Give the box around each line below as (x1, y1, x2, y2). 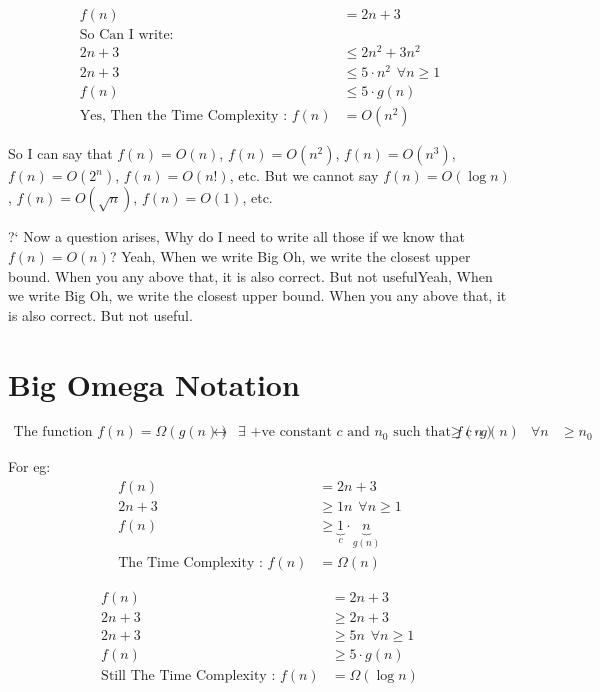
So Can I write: (79, 28, 174, 43)
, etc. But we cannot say (229, 165, 379, 186)
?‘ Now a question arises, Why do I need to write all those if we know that (8, 226, 465, 247)
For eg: (8, 456, 51, 477)
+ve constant (250, 425, 332, 440)
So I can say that (8, 143, 113, 164)
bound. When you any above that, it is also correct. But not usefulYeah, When (8, 265, 493, 286)
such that (393, 425, 451, 440)
